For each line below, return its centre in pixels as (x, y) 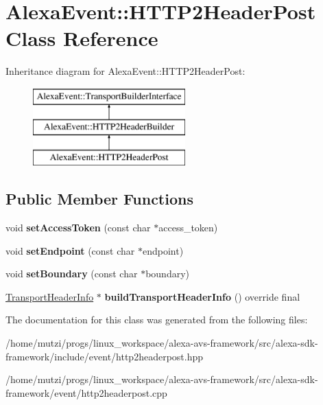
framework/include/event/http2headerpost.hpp (105, 356)
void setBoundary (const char (72, 274)
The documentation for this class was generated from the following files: (157, 320)
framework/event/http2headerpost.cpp (86, 392)
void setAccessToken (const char (78, 228)
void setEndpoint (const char (70, 250)
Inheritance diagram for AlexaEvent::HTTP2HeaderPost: (125, 71)
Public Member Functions (99, 199)
